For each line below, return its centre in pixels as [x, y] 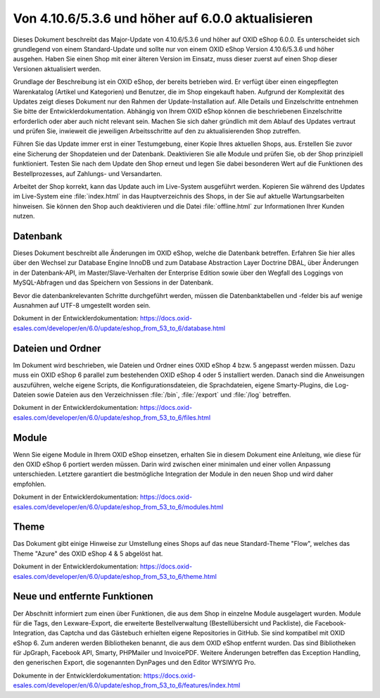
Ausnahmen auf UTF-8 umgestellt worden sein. [82, 306]
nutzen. [24, 216]
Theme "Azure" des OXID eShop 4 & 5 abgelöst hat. [88, 554]
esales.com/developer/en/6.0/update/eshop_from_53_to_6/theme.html [115, 576]
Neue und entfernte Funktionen [83, 596]
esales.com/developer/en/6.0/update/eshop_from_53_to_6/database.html [119, 328]
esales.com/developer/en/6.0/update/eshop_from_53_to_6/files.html [112, 417]
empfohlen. [30, 484]
